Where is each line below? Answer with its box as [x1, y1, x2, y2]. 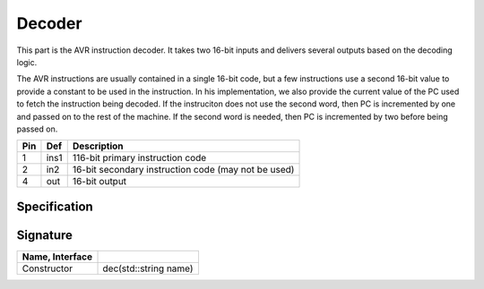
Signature [16, 227, 73, 242]
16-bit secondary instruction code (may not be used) [72, 164, 295, 176]
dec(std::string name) [102, 262, 194, 275]
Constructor [22, 262, 73, 275]
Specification [16, 199, 93, 214]
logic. [16, 56, 38, 67]
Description [72, 140, 125, 152]
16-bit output [72, 175, 127, 188]
